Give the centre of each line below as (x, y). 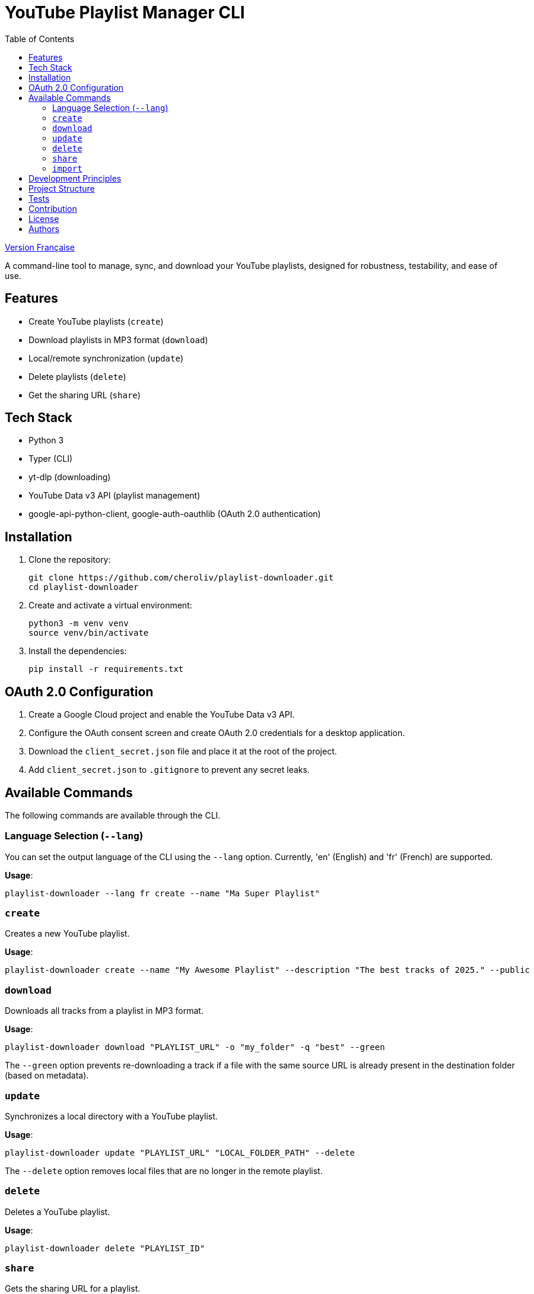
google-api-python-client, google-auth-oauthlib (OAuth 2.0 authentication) (175, 514)
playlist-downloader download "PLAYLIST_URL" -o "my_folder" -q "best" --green (195, 1047)
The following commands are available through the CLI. (113, 815)
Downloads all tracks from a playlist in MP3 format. (104, 1011)
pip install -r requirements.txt (106, 669)
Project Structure (62, 188)
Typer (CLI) (51, 459)
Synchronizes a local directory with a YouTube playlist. (111, 1116)
